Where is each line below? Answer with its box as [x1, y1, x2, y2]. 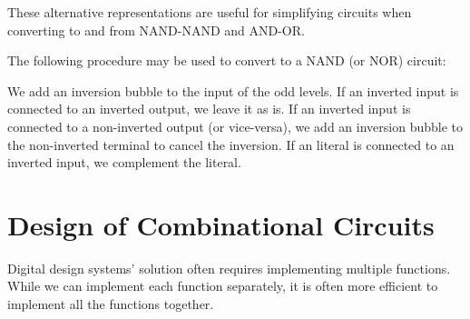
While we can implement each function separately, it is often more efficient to [7, 276, 438, 295]
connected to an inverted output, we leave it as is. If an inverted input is [7, 99, 411, 118]
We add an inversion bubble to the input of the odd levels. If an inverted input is [7, 81, 459, 100]
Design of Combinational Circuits [7, 205, 435, 243]
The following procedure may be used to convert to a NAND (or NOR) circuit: [7, 51, 446, 70]
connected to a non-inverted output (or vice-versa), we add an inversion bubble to [7, 116, 463, 135]
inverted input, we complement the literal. [7, 153, 241, 172]
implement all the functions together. [7, 294, 214, 314]
